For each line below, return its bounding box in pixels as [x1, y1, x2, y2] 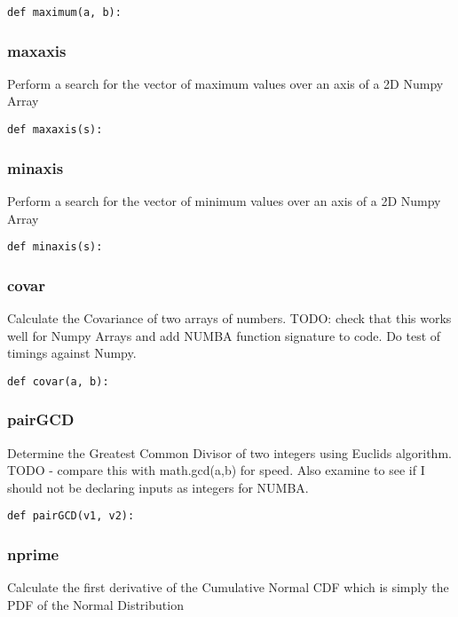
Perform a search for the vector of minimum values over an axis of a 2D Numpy [7, 191, 441, 210]
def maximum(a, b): [7, 6, 122, 19]
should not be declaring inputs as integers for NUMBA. [7, 478, 309, 496]
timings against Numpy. [7, 344, 137, 362]
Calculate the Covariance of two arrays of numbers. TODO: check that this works [7, 309, 452, 327]
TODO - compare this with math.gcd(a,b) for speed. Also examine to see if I [7, 461, 425, 479]
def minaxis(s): [7, 241, 103, 254]
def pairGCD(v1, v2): [7, 510, 135, 523]
